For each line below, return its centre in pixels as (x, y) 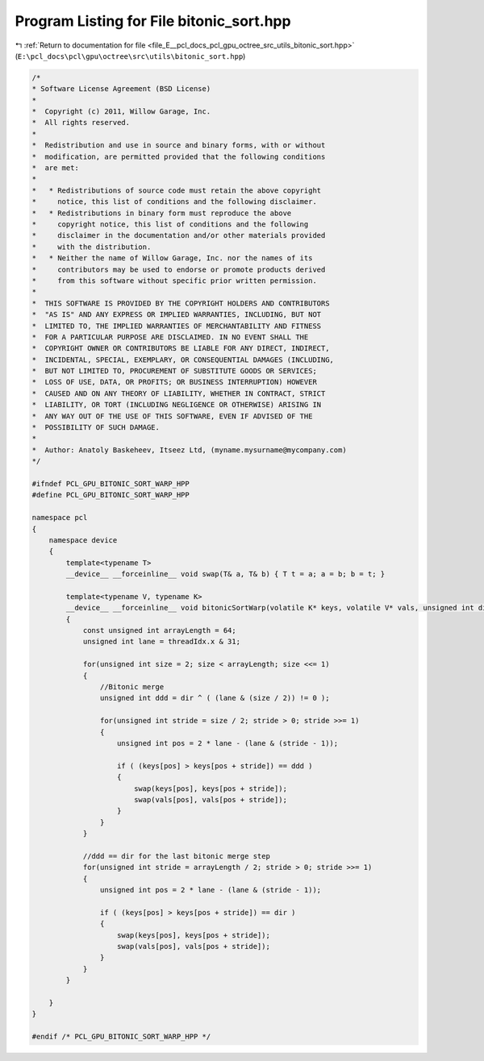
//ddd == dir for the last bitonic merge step (176, 856)
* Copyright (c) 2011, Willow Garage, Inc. (121, 112)
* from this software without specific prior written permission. (175, 281)
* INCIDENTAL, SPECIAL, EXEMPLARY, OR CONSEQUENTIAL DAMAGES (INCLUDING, (183, 360)
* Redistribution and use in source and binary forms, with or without (179, 146)
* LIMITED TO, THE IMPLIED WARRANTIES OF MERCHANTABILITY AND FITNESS (177, 326)
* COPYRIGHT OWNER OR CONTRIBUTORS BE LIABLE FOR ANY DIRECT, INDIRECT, (181, 348)
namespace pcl (60, 518)
